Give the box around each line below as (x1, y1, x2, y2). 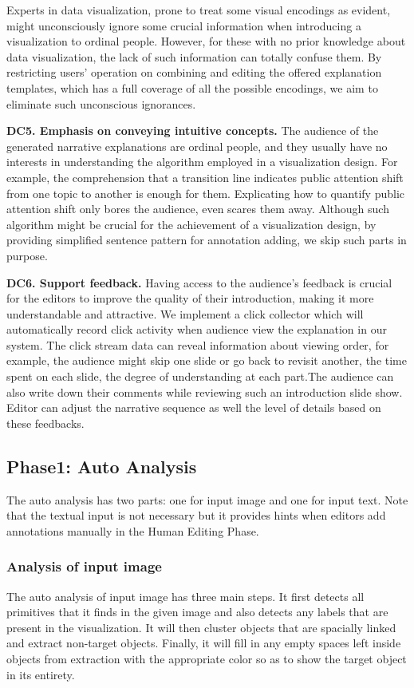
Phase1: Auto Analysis (6, 453, 197, 478)
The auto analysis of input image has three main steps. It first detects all (6, 587, 365, 604)
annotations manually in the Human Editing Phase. (6, 522, 259, 539)
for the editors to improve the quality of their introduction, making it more (6, 290, 374, 306)
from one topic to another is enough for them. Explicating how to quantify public (6, 184, 404, 201)
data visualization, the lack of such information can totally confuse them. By (6, 48, 382, 65)
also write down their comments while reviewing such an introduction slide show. (6, 383, 403, 400)
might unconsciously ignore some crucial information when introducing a (6, 17, 361, 34)
